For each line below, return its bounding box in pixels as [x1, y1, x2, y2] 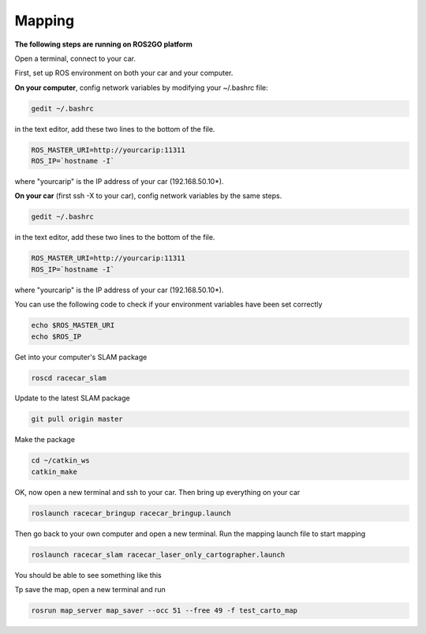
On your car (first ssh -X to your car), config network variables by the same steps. [14, 191, 282, 201]
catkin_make [31, 467, 78, 476]
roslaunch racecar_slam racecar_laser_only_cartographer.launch [31, 550, 286, 559]
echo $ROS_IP [31, 332, 82, 341]
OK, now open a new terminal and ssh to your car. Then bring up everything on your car [14, 487, 301, 497]
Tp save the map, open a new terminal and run [14, 585, 166, 595]
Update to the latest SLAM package [14, 393, 130, 403]
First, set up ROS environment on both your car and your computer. [14, 68, 234, 78]
